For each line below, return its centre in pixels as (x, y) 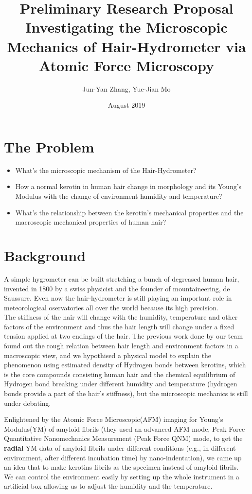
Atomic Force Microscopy (126, 65)
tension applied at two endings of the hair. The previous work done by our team (124, 336)
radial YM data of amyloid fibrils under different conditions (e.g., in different (120, 448)
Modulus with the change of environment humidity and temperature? (119, 196)
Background (45, 255)
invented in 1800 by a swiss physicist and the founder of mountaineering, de (117, 288)
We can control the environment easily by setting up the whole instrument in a (122, 476)
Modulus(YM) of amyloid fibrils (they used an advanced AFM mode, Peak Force (125, 428)
